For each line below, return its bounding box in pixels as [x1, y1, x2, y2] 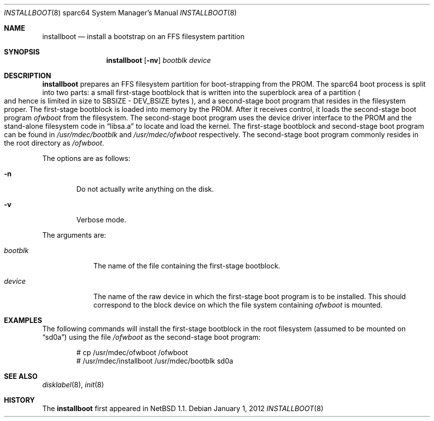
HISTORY [4, 396, 35, 404]
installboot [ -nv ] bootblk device [106, 56, 211, 64]
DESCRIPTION [4, 71, 52, 80]
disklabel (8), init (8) [42, 380, 104, 389]
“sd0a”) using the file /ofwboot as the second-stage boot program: [42, 333, 261, 341]
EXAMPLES [4, 316, 42, 324]
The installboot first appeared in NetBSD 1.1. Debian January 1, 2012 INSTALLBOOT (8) [42, 404, 324, 413]
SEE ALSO [4, 372, 38, 380]
